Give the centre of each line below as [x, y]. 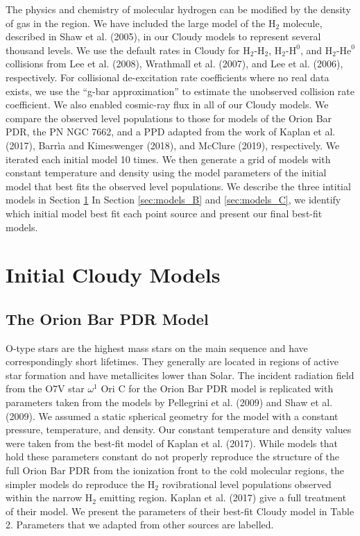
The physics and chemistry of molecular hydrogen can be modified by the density [178, 9]
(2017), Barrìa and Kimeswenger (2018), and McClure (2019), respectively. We [173, 145]
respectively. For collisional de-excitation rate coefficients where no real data [168, 77]
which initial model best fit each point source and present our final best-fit [164, 213]
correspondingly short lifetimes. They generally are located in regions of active [172, 361]
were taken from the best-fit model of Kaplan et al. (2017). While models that [172, 443]
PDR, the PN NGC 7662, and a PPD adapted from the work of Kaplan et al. [171, 132]
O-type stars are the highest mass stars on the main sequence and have [157, 347]
